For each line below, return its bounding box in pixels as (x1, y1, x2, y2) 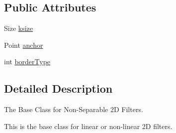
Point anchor (4, 39, 43, 50)
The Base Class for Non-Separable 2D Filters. (4, 104, 143, 115)
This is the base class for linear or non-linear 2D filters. (4, 121, 173, 131)
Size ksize (4, 23, 33, 33)
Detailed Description (4, 81, 113, 96)
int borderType (4, 56, 51, 67)
